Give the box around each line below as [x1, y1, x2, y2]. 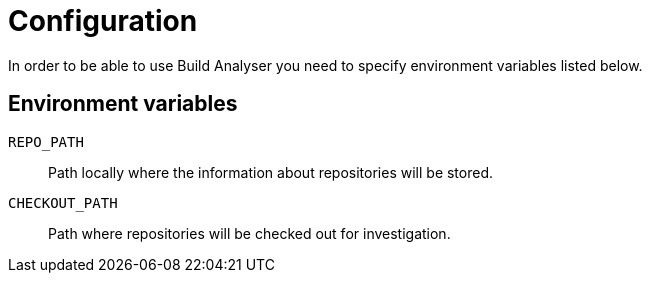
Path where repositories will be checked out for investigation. [48, 224, 451, 242]
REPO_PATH [8, 133, 84, 150]
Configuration [8, 4, 198, 38]
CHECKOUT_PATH [8, 194, 118, 211]
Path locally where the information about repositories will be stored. [48, 163, 494, 181]
